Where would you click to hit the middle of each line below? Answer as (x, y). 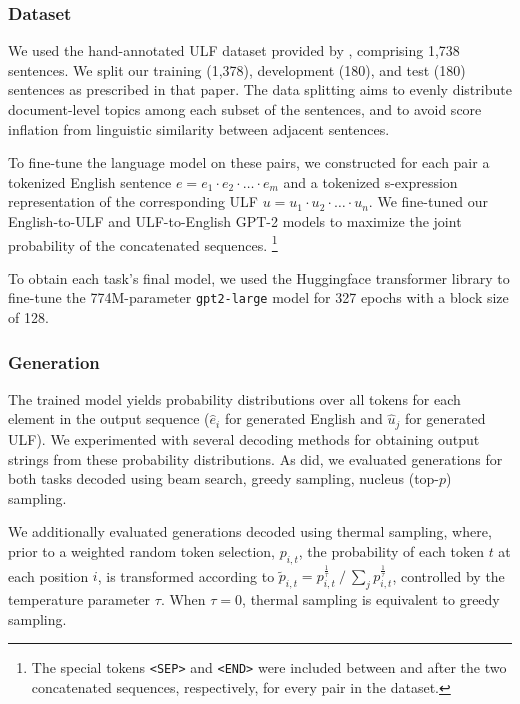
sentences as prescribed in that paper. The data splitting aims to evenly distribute (260, 89)
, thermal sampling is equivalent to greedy (371, 599)
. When (183, 599)
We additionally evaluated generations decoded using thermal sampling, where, (250, 531)
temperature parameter (79, 599)
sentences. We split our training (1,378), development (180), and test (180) (237, 69)
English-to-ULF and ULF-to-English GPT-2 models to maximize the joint (235, 220)
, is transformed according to (186, 575)
